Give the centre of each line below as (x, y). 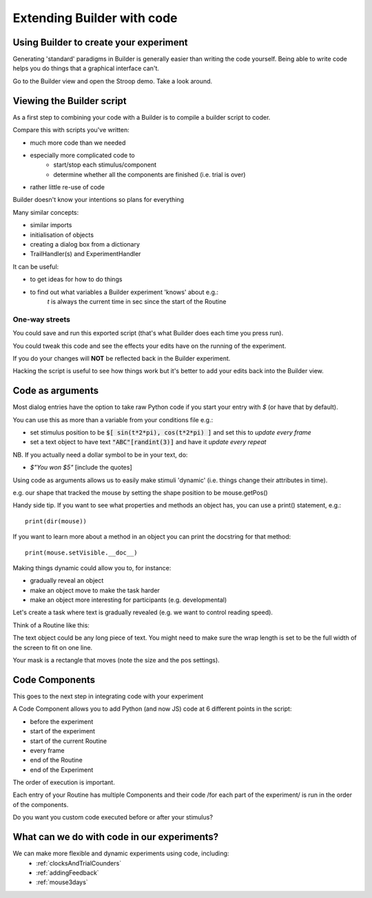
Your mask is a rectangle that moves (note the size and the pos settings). (116, 660)
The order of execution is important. (64, 782)
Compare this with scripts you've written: (71, 130)
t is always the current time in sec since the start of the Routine (137, 302)
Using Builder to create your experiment (100, 42)
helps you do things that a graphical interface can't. (86, 68)
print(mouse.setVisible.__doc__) (81, 552)
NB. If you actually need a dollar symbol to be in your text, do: (100, 455)
